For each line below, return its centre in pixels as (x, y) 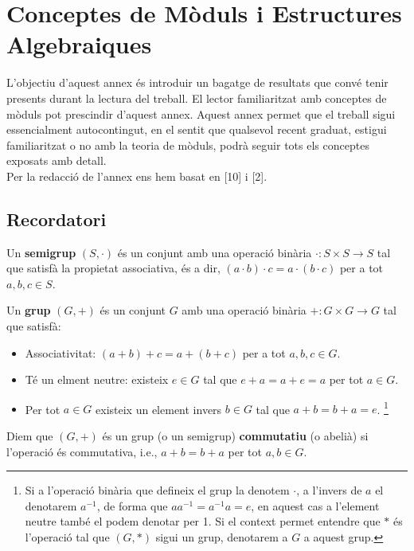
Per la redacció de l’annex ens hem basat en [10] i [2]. (137, 176)
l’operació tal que (67, 537)
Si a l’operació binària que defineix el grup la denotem (157, 490)
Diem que (30, 436)
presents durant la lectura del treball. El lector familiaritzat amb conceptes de (197, 98)
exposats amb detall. (57, 160)
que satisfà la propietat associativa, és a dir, (113, 268)
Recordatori (57, 219)
